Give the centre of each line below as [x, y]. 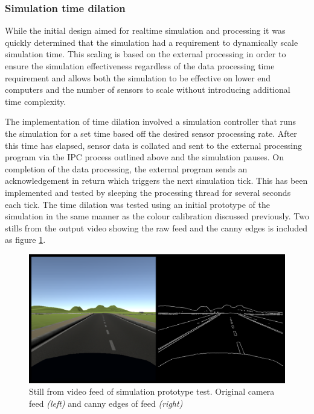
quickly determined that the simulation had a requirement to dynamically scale [152, 42]
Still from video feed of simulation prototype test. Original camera [152, 391]
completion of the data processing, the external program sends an [126, 168]
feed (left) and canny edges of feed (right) [106, 403]
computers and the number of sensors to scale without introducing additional [148, 89]
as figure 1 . [25, 240]
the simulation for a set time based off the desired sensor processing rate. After [151, 133]
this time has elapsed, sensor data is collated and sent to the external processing [153, 145]
